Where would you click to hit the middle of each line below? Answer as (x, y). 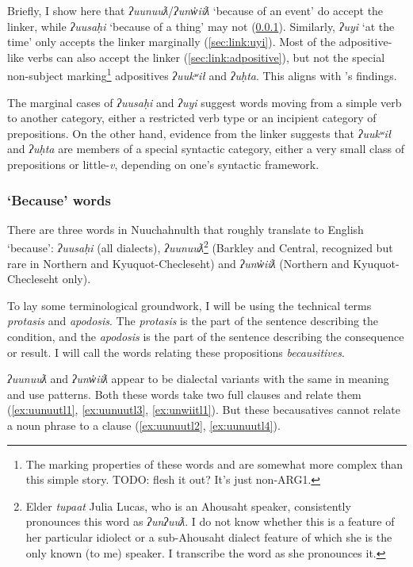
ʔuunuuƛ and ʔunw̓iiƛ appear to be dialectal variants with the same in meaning (198, 379)
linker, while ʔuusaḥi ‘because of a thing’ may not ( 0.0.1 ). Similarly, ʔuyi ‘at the (201, 26)
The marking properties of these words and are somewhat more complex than (214, 464)
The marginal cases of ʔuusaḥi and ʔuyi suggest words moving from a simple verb (205, 102)
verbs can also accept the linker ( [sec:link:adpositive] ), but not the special (206, 57)
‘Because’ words (59, 199)
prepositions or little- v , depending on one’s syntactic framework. (163, 164)
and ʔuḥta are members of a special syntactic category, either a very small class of (206, 149)
